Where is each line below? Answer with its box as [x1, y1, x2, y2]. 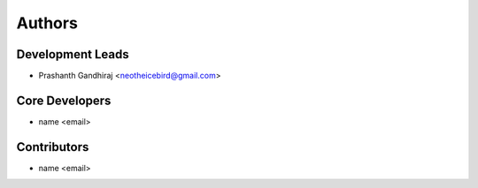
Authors [16, 13, 79, 33]
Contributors [16, 139, 89, 154]
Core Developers [16, 93, 112, 108]
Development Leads [16, 47, 130, 62]
